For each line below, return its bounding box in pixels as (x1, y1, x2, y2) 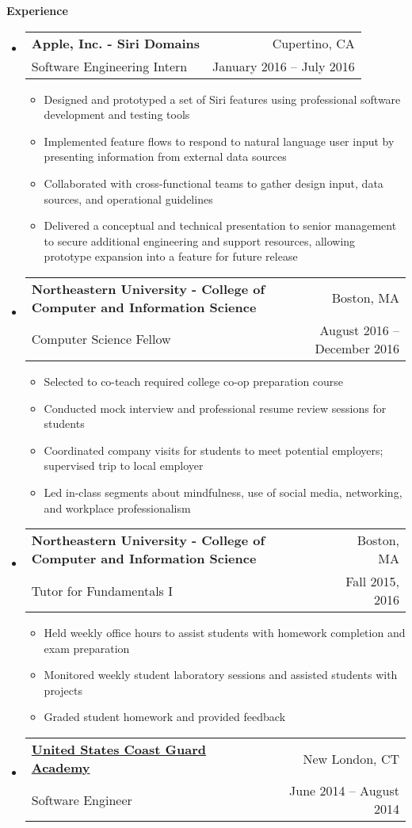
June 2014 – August (289, 781, 399, 800)
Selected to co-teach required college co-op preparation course (44, 372, 344, 389)
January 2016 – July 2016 (212, 56, 355, 75)
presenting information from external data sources (44, 148, 287, 165)
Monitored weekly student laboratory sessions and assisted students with (44, 666, 398, 683)
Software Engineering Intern (31, 56, 188, 75)
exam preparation (44, 639, 130, 656)
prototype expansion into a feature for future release (44, 248, 298, 265)
